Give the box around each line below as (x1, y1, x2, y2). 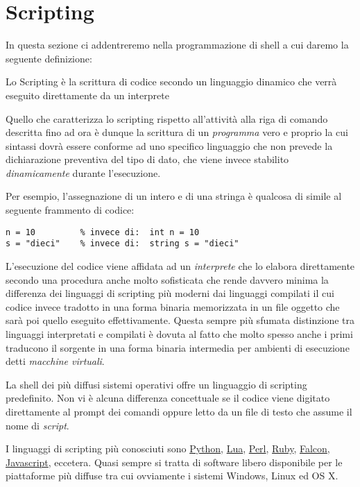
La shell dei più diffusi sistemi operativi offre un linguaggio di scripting (6, 377, 307, 391)
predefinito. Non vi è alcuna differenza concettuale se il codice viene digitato (6, 391, 330, 405)
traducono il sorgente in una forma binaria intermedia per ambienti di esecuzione (6, 340, 350, 354)
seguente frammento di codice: (6, 203, 135, 217)
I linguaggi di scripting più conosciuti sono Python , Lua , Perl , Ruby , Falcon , (6, 441, 330, 456)
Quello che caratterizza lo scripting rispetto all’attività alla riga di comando (6, 111, 328, 126)
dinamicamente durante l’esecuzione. (6, 165, 161, 180)
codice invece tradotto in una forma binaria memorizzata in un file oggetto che (6, 299, 340, 314)
